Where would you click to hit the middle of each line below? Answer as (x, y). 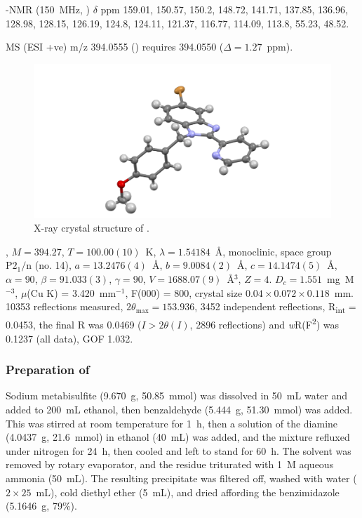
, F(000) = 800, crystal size (184, 292)
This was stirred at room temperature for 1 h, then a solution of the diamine (172, 423)
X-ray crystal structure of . (92, 228)
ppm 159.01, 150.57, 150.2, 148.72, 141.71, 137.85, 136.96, (224, 9)
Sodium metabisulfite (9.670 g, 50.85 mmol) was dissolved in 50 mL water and (177, 396)
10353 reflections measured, (65, 306)
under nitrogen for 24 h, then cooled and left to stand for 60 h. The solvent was (179, 450)
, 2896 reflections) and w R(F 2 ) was (264, 323)
